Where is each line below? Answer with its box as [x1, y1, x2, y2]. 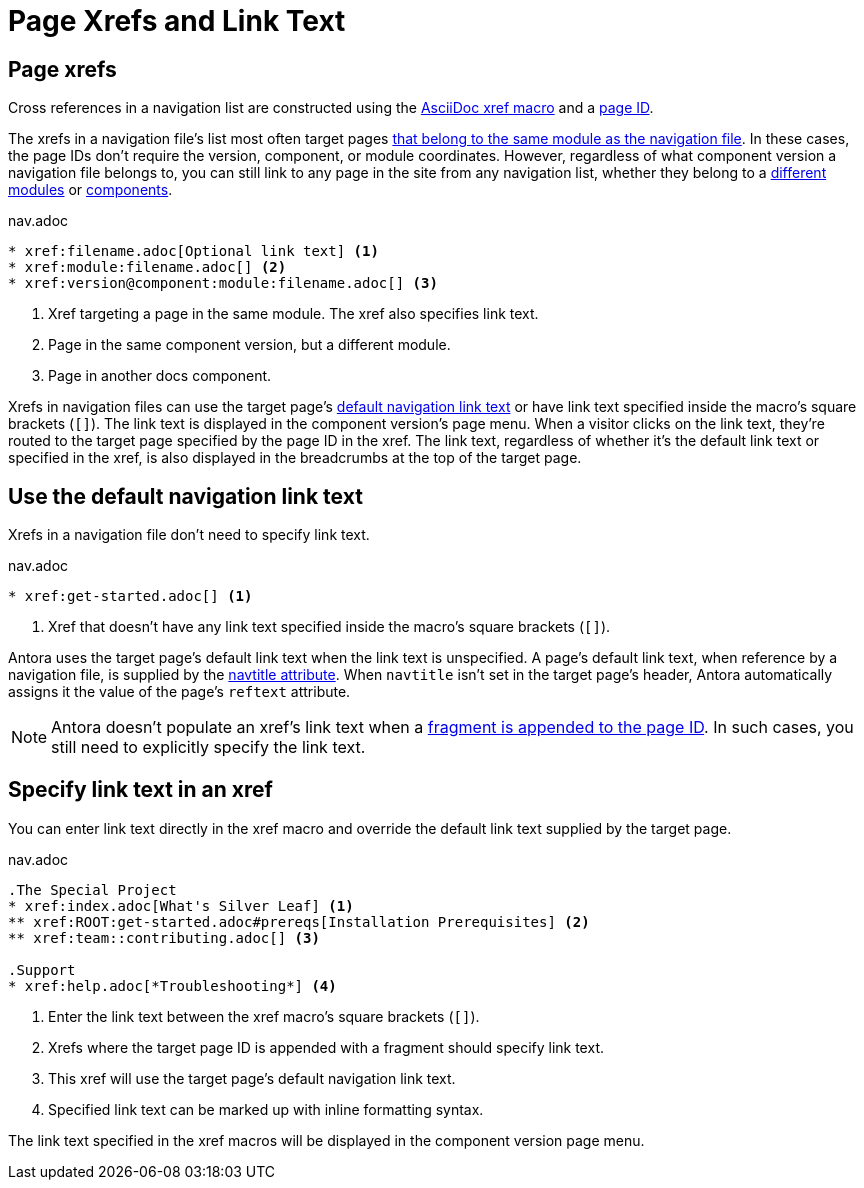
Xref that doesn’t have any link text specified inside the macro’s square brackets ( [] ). [48, 618, 611, 636]
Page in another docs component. [48, 367, 272, 385]
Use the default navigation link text [8, 483, 363, 509]
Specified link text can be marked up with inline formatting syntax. [48, 1100, 484, 1118]
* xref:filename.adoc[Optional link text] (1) [8, 243, 379, 260]
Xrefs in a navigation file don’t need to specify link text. [8, 526, 370, 544]
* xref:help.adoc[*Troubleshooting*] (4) [8, 977, 337, 994]
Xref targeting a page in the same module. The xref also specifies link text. [48, 305, 539, 323]
